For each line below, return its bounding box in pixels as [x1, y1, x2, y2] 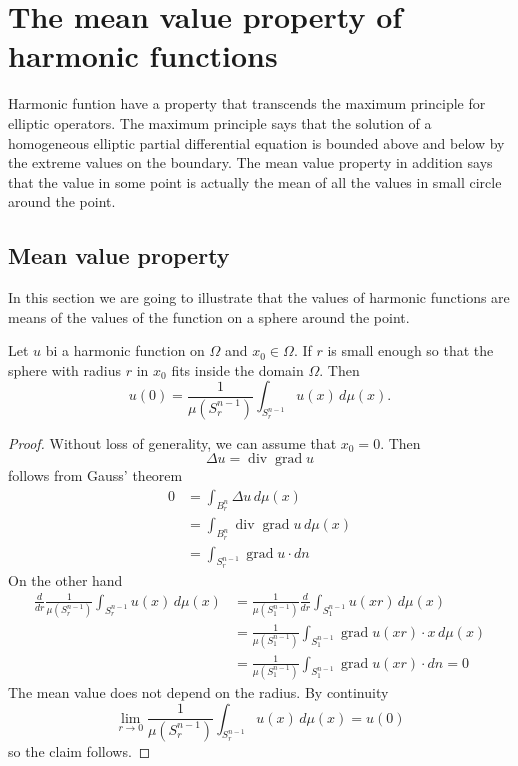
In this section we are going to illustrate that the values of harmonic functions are [8, 287, 510, 308]
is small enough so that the [327, 340, 494, 361]
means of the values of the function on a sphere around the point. [8, 306, 410, 327]
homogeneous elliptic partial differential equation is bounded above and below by [8, 132, 505, 153]
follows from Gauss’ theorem [8, 465, 183, 486]
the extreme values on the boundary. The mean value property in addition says [8, 152, 493, 173]
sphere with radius [8, 359, 122, 380]
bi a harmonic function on [45, 340, 205, 361]
